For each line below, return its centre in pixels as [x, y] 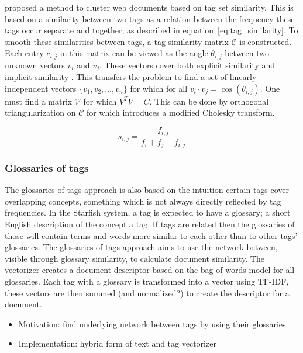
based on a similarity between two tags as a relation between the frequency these [150, 18]
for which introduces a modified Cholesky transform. [180, 113]
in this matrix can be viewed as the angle [134, 53]
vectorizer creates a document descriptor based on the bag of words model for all [150, 270]
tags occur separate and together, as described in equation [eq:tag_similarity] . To [151, 30]
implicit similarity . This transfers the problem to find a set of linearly [131, 77]
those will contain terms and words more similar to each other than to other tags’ [151, 235]
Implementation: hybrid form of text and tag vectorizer [117, 343]
